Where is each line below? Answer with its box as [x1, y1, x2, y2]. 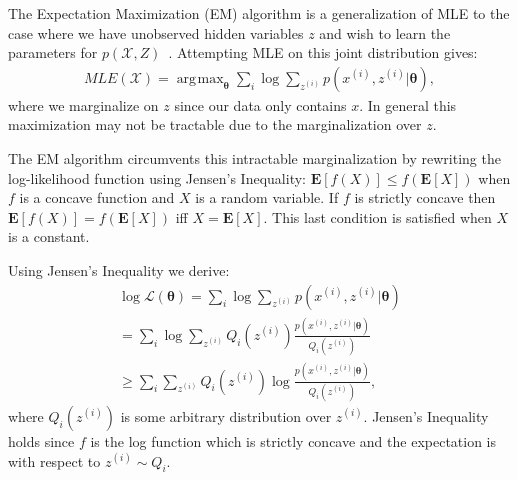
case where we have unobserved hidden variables [8, 22, 304, 43]
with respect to [8, 450, 101, 471]
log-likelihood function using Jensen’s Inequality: [8, 167, 306, 188]
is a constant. [8, 226, 90, 247]
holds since [8, 430, 75, 451]
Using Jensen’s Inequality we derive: [8, 259, 230, 280]
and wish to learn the [319, 22, 451, 43]
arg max [176, 71, 224, 86]
